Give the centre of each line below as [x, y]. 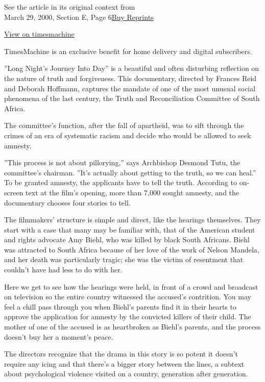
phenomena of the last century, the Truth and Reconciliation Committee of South [132, 98]
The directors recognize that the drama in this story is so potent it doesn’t [121, 354]
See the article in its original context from [70, 7]
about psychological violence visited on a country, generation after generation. [126, 374]
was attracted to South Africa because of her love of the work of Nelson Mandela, [132, 249]
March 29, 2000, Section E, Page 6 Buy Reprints [79, 17]
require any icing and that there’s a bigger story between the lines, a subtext [124, 363]
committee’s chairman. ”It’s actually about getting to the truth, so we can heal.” [130, 172]
